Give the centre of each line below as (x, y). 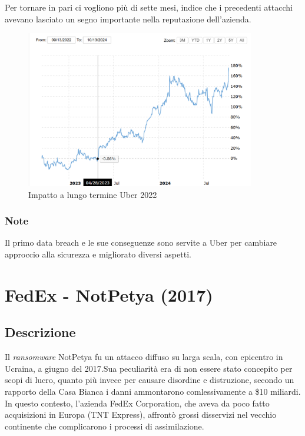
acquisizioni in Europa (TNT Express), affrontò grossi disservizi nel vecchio (141, 414)
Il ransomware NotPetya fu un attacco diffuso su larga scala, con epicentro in (144, 357)
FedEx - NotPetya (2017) (109, 294)
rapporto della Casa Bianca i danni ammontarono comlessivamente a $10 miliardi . (153, 391)
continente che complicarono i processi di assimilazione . (105, 426)
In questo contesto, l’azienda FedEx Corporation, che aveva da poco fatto (137, 403)
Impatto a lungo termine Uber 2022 (93, 194)
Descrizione (40, 332)
